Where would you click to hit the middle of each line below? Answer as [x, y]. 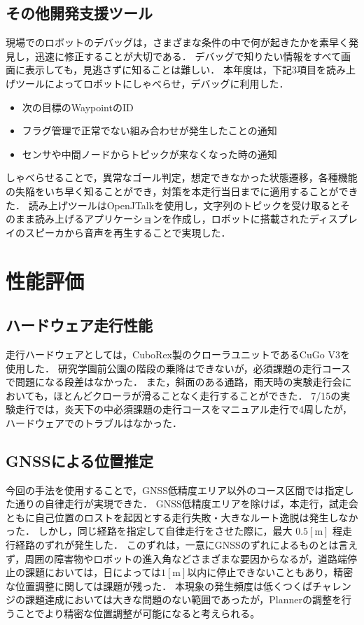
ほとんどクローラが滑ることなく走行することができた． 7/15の [197, 395]
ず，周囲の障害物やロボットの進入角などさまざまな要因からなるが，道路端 [177, 558]
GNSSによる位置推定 [80, 460]
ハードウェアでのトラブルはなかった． [94, 422]
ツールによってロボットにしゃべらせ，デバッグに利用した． [152, 83]
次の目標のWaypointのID [78, 107]
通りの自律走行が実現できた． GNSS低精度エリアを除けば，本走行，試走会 [187, 504]
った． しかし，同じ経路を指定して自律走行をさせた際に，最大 [149, 531]
